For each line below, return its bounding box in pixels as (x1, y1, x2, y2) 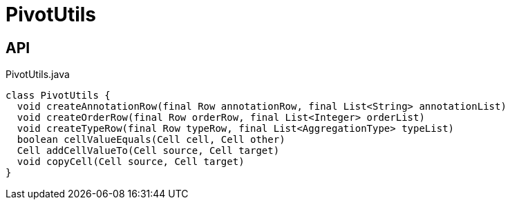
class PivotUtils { (6, 90, 111, 101)
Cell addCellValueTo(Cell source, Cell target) (17, 145, 280, 157)
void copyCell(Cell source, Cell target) (17, 156, 245, 168)
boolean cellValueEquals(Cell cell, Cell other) (17, 134, 285, 146)
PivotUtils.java (6, 68, 70, 81)
